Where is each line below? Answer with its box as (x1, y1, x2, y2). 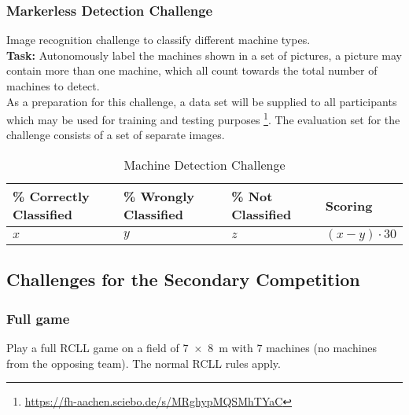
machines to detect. (6, 78, 100, 94)
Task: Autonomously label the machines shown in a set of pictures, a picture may (6, 46, 402, 63)
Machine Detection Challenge (123, 156, 286, 174)
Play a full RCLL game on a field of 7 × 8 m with (6, 340, 253, 356)
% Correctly (13, 187, 90, 206)
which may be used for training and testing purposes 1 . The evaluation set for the (6, 109, 400, 127)
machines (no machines (266, 340, 378, 356)
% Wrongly (123, 187, 195, 206)
